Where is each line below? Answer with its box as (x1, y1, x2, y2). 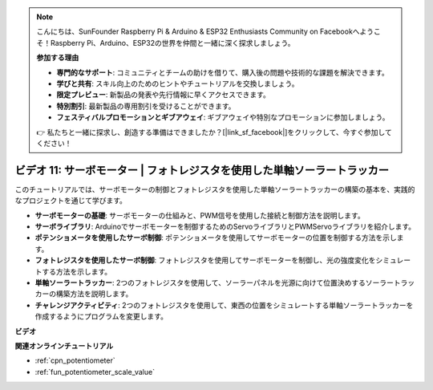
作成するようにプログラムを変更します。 (34, 311, 168, 321)
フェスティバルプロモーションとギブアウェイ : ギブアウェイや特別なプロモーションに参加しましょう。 (56, 112, 390, 122)
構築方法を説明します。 (55, 289, 133, 299)
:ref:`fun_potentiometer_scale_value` (34, 367, 156, 376)
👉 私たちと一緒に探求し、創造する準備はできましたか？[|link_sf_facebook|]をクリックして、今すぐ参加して (36, 127, 392, 136)
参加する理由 (36, 53, 79, 63)
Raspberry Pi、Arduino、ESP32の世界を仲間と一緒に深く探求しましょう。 (50, 38, 295, 47)
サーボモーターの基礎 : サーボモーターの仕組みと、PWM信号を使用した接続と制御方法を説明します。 (34, 210, 365, 220)
